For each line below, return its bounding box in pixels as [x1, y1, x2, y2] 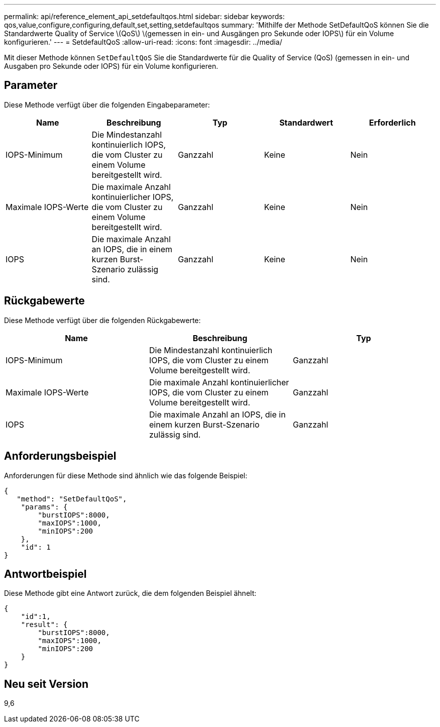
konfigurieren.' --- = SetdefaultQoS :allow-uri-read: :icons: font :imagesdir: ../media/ [4, 38, 282, 46]
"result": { [21, 620, 68, 629]
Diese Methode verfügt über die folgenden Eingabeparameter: [4, 100, 210, 109]
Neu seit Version [4, 677, 89, 690]
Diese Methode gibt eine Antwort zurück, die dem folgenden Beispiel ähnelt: [4, 589, 257, 598]
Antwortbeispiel [4, 567, 87, 580]
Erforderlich [369, 117, 416, 128]
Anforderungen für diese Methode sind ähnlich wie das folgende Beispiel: [4, 471, 248, 480]
